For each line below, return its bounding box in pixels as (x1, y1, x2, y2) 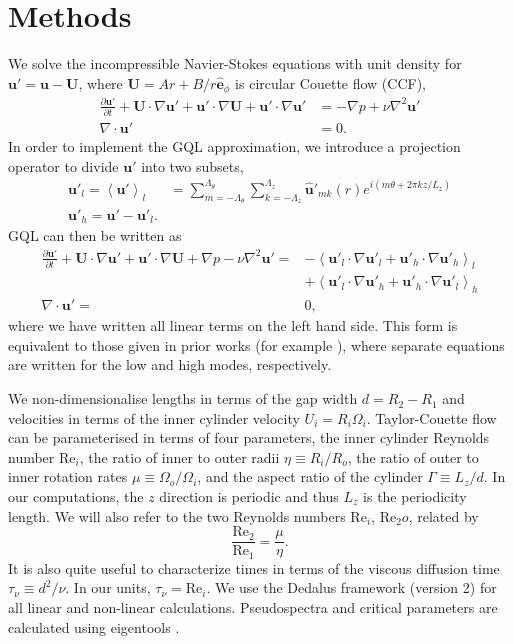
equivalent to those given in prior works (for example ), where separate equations (8, 334, 505, 355)
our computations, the (8, 486, 144, 507)
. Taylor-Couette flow (366, 407, 497, 428)
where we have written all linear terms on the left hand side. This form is (8, 315, 458, 336)
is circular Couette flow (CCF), (235, 72, 427, 93)
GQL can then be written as (8, 225, 182, 246)
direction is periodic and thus (159, 486, 339, 507)
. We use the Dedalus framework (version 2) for (206, 577, 497, 598)
